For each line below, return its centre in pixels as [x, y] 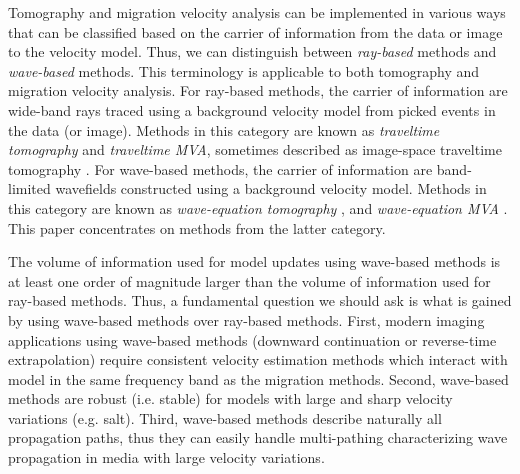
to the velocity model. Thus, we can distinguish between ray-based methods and [252, 51]
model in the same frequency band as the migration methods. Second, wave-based [258, 378]
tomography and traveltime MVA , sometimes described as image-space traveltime [255, 149]
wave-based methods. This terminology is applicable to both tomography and [244, 70]
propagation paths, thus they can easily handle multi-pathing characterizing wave [258, 437]
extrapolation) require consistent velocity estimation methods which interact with [258, 359]
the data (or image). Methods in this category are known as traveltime [224, 129]
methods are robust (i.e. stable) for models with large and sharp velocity [230, 398]
